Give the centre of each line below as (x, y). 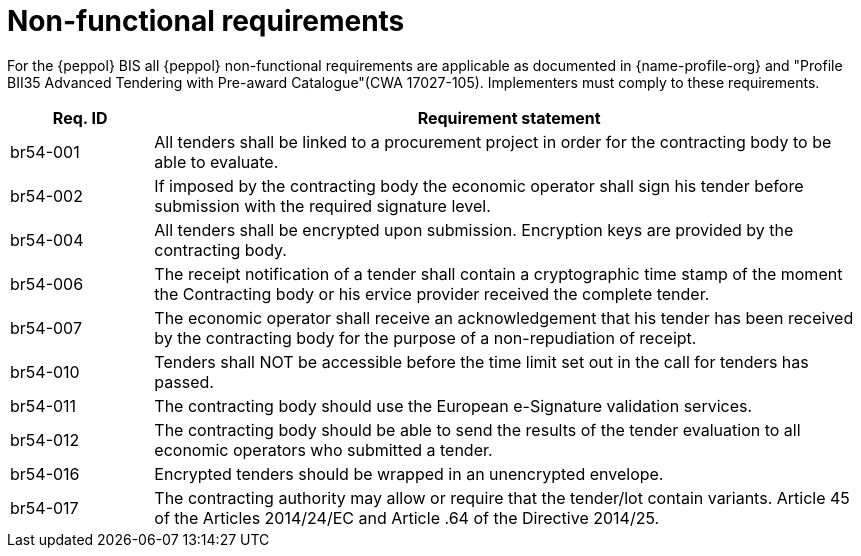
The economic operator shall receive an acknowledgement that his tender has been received (504, 317)
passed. (184, 381)
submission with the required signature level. (322, 205)
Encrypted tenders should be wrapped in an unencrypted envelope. (409, 473)
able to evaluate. (216, 161)
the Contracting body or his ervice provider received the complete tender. (432, 293)
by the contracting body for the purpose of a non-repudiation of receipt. (425, 337)
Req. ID (80, 117)
